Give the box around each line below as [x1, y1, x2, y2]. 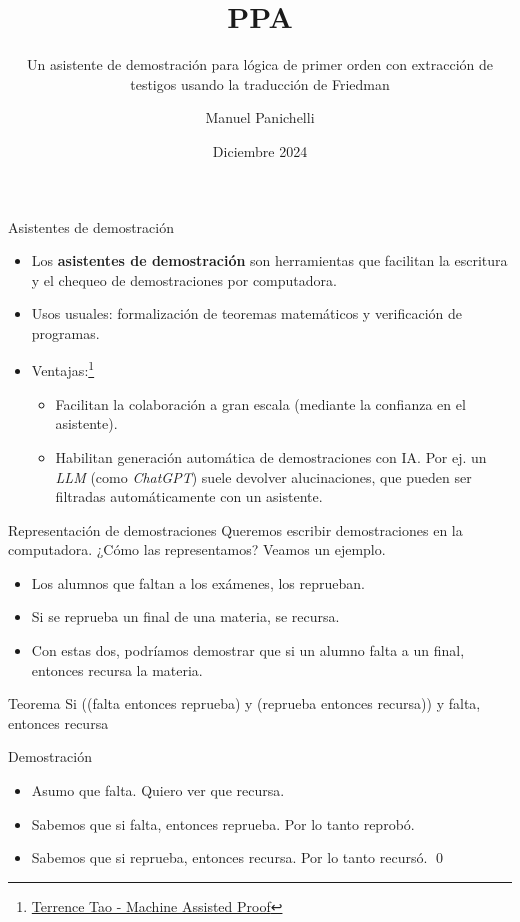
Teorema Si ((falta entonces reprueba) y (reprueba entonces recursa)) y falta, [8, 693, 481, 714]
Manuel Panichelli [205, 107, 315, 128]
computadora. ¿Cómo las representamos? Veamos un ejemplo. [8, 539, 386, 560]
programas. [31, 322, 100, 343]
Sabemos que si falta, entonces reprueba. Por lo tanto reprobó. [31, 813, 415, 834]
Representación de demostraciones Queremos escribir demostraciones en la [8, 519, 463, 540]
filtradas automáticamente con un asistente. [55, 486, 323, 507]
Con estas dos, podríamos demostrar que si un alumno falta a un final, [31, 640, 465, 661]
